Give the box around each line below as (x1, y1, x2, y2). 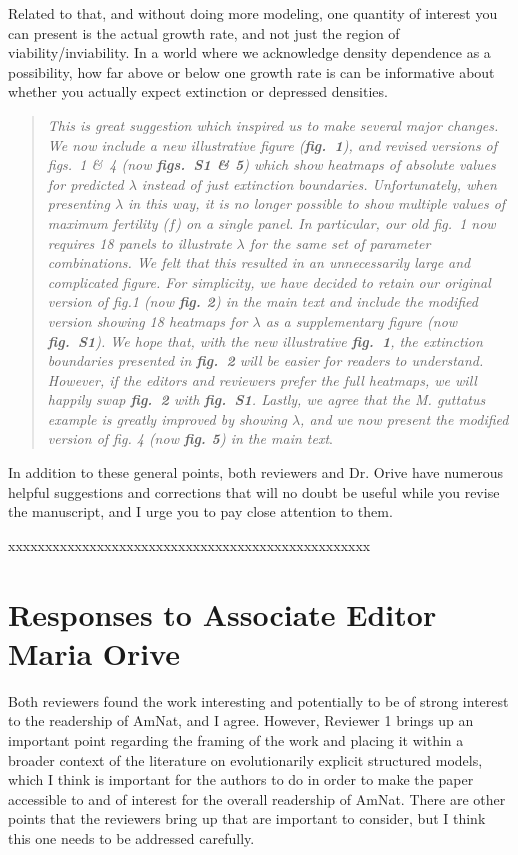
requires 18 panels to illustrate (47, 232, 232, 253)
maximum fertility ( (47, 212, 169, 233)
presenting (47, 193, 110, 214)
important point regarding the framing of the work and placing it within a (8, 729, 464, 750)
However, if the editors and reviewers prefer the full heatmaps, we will (47, 369, 477, 390)
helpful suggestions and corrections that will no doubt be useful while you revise (8, 481, 500, 502)
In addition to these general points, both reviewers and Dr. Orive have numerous (8, 462, 504, 483)
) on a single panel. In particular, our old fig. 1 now (175, 212, 496, 233)
